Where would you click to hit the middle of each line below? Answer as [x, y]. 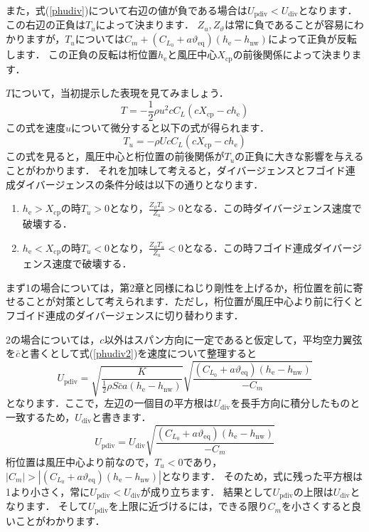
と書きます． [122, 416]
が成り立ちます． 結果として [207, 491]
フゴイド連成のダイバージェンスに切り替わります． [125, 315]
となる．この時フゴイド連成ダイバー [268, 247]
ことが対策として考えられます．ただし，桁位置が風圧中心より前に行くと [194, 301]
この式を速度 [36, 127]
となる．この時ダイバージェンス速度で [273, 208]
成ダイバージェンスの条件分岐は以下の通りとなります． [135, 184]
